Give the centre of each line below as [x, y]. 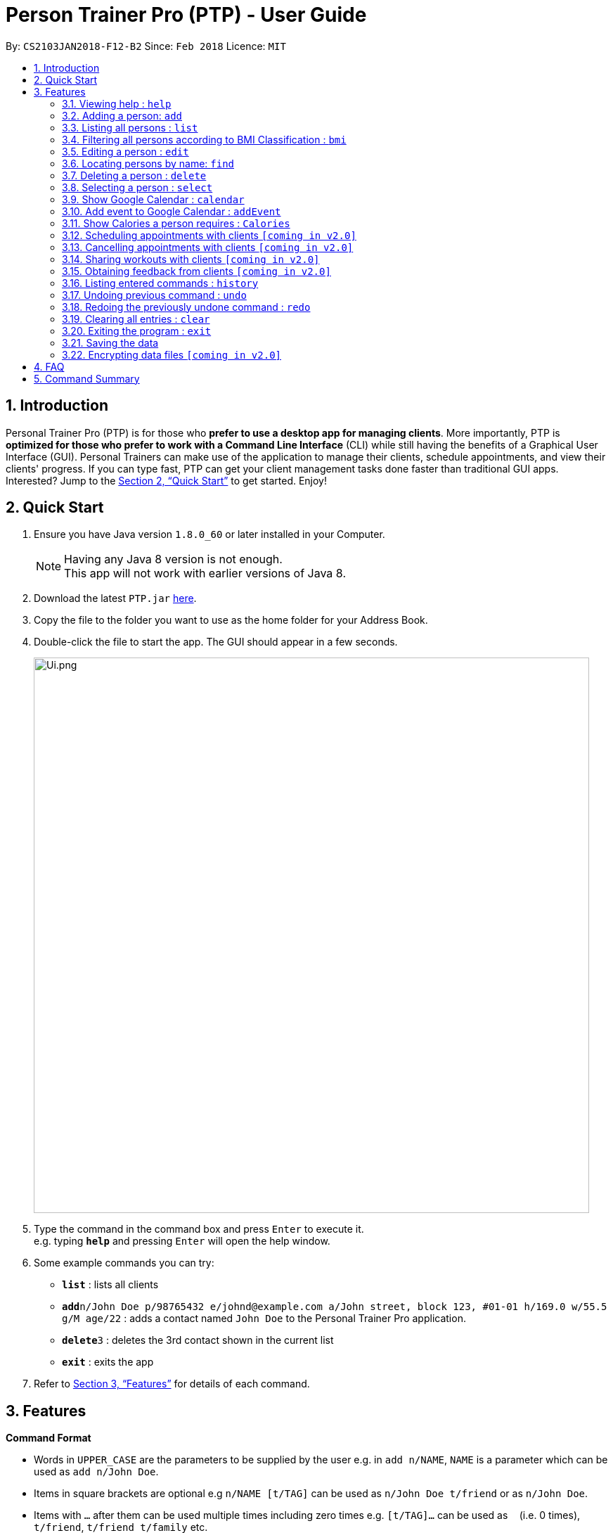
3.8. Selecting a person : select [137, 187]
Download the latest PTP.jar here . [115, 598]
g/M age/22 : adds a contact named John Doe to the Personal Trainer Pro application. [264, 1319]
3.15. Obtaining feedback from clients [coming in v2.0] [196, 271]
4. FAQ [49, 366]
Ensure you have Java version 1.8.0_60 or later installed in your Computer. [209, 534]
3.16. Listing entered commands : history [160, 283]
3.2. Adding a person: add [122, 115]
